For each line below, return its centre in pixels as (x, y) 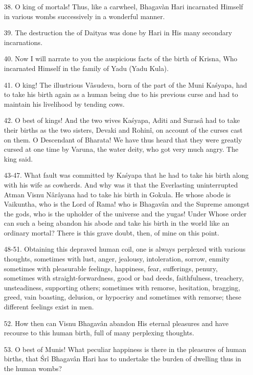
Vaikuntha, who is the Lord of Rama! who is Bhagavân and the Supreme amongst (127, 204)
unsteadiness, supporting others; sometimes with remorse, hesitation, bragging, (122, 287)
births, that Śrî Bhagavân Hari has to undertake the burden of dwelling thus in (123, 359)
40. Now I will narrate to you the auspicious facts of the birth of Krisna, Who (121, 59)
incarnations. (23, 42)
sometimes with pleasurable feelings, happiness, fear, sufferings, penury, (111, 268)
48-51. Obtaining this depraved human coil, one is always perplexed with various (125, 249)
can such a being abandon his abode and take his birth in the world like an (117, 223)
